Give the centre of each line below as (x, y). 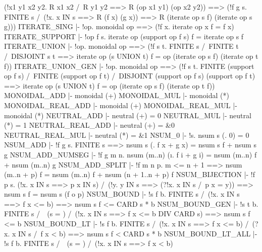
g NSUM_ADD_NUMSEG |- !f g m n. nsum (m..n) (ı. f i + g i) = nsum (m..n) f (130, 154)
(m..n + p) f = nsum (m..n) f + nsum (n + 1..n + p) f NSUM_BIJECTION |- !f (129, 174)
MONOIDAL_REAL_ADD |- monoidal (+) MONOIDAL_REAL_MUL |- (121, 105)
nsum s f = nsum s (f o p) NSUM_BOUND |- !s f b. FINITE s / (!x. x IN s (122, 194)
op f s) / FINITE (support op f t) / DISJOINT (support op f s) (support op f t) (130, 76)
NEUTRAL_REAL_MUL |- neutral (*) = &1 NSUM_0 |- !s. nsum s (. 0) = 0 (127, 135)
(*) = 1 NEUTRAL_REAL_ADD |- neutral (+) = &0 (89, 125)
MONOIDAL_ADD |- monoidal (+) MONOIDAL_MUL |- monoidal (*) (117, 95)
